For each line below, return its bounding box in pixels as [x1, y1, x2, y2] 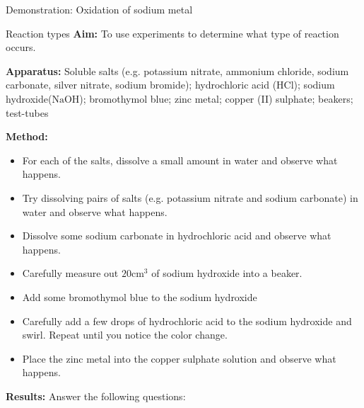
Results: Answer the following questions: [6, 388, 186, 403]
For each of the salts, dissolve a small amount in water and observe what [22, 152, 338, 167]
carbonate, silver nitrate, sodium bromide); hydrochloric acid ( [6, 77, 277, 92]
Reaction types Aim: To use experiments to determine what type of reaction [6, 25, 339, 40]
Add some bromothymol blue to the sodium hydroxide [22, 289, 257, 304]
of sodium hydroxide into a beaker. [151, 266, 303, 280]
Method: [6, 129, 48, 144]
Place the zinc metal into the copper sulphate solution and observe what [22, 351, 336, 365]
